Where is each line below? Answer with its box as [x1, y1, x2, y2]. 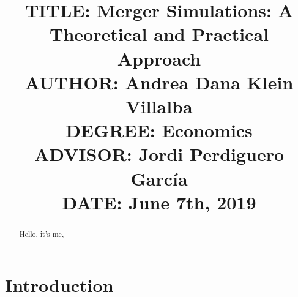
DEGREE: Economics [65, 118, 253, 143]
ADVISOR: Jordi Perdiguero [34, 141, 285, 167]
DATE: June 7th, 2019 [62, 189, 256, 214]
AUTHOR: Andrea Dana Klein [24, 69, 294, 94]
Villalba [125, 93, 193, 118]
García [130, 165, 188, 190]
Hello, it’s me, [19, 228, 64, 239]
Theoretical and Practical [50, 21, 269, 47]
